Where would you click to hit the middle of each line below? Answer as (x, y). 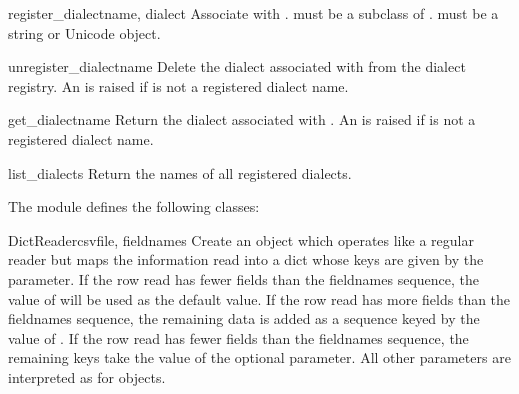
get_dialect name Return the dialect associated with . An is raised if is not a (242, 119)
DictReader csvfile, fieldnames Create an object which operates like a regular (241, 239)
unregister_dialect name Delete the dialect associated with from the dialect (237, 66)
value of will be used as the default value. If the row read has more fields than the (259, 298)
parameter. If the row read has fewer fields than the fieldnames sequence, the (244, 278)
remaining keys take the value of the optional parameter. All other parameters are (259, 357)
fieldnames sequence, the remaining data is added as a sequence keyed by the (244, 318)
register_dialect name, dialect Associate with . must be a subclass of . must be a (253, 13)
